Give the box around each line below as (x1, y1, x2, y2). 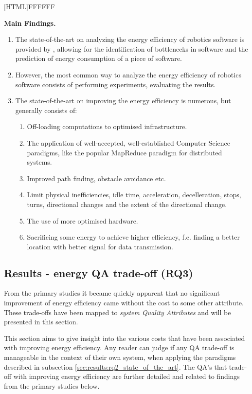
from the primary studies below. (4, 380, 100, 391)
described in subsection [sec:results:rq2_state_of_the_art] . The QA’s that (4, 361, 227, 372)
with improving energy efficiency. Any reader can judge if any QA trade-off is (4, 342, 234, 353)
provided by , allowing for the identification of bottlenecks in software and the (15, 43, 248, 54)
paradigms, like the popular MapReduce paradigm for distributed (27, 147, 222, 157)
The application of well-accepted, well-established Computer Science (27, 137, 231, 148)
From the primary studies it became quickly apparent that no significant (4, 288, 220, 298)
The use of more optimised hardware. (27, 215, 138, 225)
